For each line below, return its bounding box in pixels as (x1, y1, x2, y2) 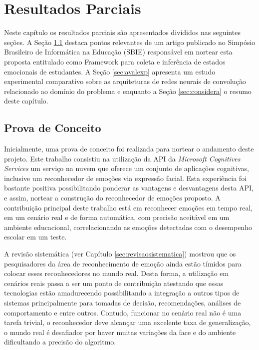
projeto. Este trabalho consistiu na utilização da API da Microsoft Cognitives (4, 153, 241, 163)
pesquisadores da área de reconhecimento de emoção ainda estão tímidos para (4, 258, 242, 268)
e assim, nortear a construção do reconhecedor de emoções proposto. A (4, 192, 221, 203)
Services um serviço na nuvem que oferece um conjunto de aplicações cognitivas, (4, 163, 249, 173)
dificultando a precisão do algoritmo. (4, 336, 116, 347)
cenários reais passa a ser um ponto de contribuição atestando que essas (4, 277, 224, 288)
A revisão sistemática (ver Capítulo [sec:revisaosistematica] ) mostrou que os (4, 248, 236, 259)
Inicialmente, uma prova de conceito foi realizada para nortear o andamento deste (4, 143, 254, 154)
